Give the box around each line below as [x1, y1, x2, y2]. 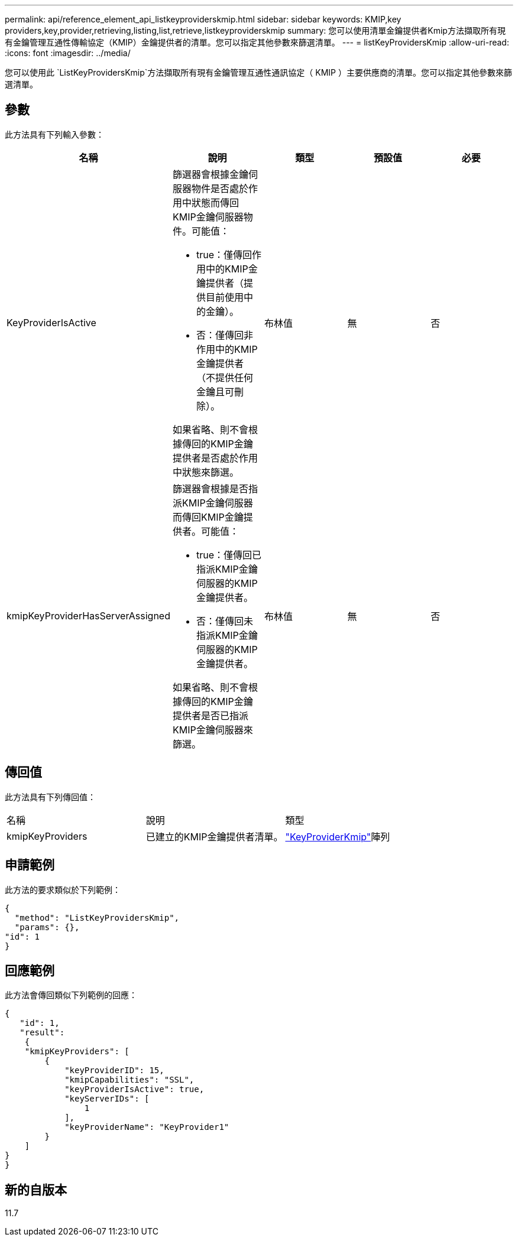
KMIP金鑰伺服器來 [172, 723, 253, 736]
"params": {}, [14, 922, 80, 932]
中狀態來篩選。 [172, 466, 239, 478]
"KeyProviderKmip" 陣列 [285, 830, 390, 843]
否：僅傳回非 [196, 329, 253, 341]
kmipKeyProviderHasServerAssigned [7, 609, 170, 622]
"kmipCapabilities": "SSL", [64, 1075, 195, 1085]
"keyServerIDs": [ [64, 1094, 150, 1104]
